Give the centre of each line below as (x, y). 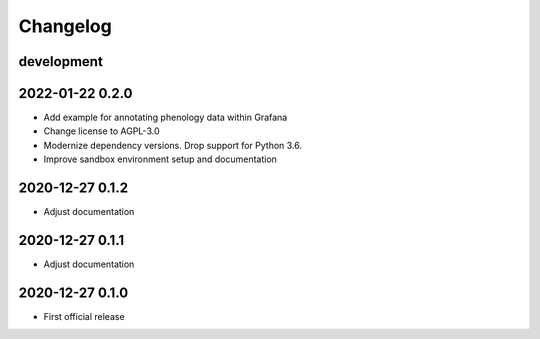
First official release (84, 316)
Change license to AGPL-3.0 (101, 131)
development (61, 61)
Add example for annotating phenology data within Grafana (165, 117)
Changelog (65, 26)
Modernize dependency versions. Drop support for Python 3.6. (173, 145)
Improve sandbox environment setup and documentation (160, 159)
